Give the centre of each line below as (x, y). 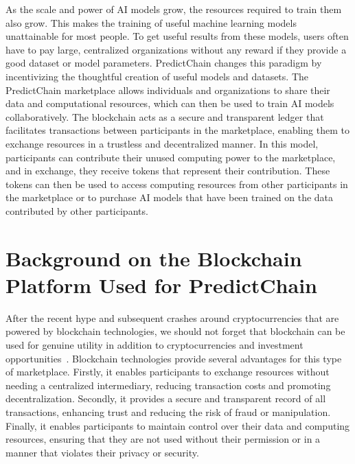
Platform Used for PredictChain (161, 285)
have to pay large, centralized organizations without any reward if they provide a (176, 49)
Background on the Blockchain (154, 258)
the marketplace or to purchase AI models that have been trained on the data (170, 197)
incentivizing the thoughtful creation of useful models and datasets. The (157, 76)
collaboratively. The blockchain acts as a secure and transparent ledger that (165, 116)
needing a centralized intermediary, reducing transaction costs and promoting (168, 385)
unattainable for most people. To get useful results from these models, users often (177, 36)
